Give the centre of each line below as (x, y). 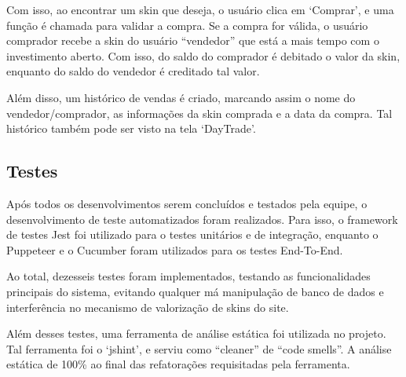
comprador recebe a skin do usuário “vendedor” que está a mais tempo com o (193, 40)
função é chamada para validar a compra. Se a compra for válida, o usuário (187, 25)
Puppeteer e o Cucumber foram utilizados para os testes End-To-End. (175, 249)
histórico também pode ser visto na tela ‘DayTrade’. (131, 128)
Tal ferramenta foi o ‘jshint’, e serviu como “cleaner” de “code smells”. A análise (199, 348)
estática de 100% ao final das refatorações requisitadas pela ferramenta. (178, 364)
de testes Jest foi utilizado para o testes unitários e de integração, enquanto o (192, 234)
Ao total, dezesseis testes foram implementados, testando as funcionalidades (188, 276)
